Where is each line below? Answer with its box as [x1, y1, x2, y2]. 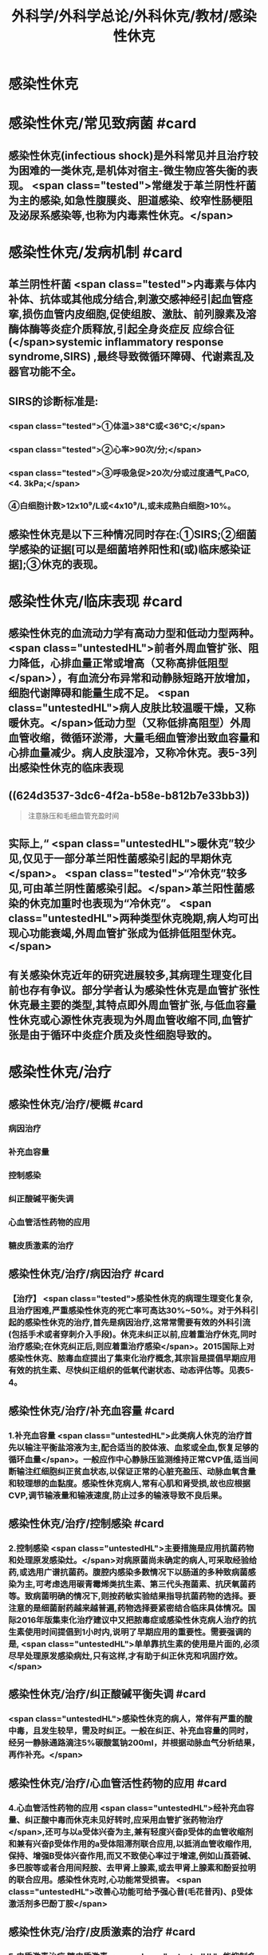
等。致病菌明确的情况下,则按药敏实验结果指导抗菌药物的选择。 [8, 1590, 248, 1602]
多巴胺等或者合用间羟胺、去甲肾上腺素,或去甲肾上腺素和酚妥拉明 [8, 1862, 257, 1873]
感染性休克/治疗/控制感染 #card [8, 1517, 164, 1531]
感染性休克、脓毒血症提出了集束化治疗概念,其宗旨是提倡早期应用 [8, 1353, 257, 1364]
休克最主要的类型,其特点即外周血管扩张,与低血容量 [8, 998, 257, 1011]
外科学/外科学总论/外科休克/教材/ [11, 7, 229, 26]
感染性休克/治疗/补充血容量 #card [8, 1404, 175, 1417]
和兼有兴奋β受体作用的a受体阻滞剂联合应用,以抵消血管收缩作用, [8, 1838, 253, 1849]
